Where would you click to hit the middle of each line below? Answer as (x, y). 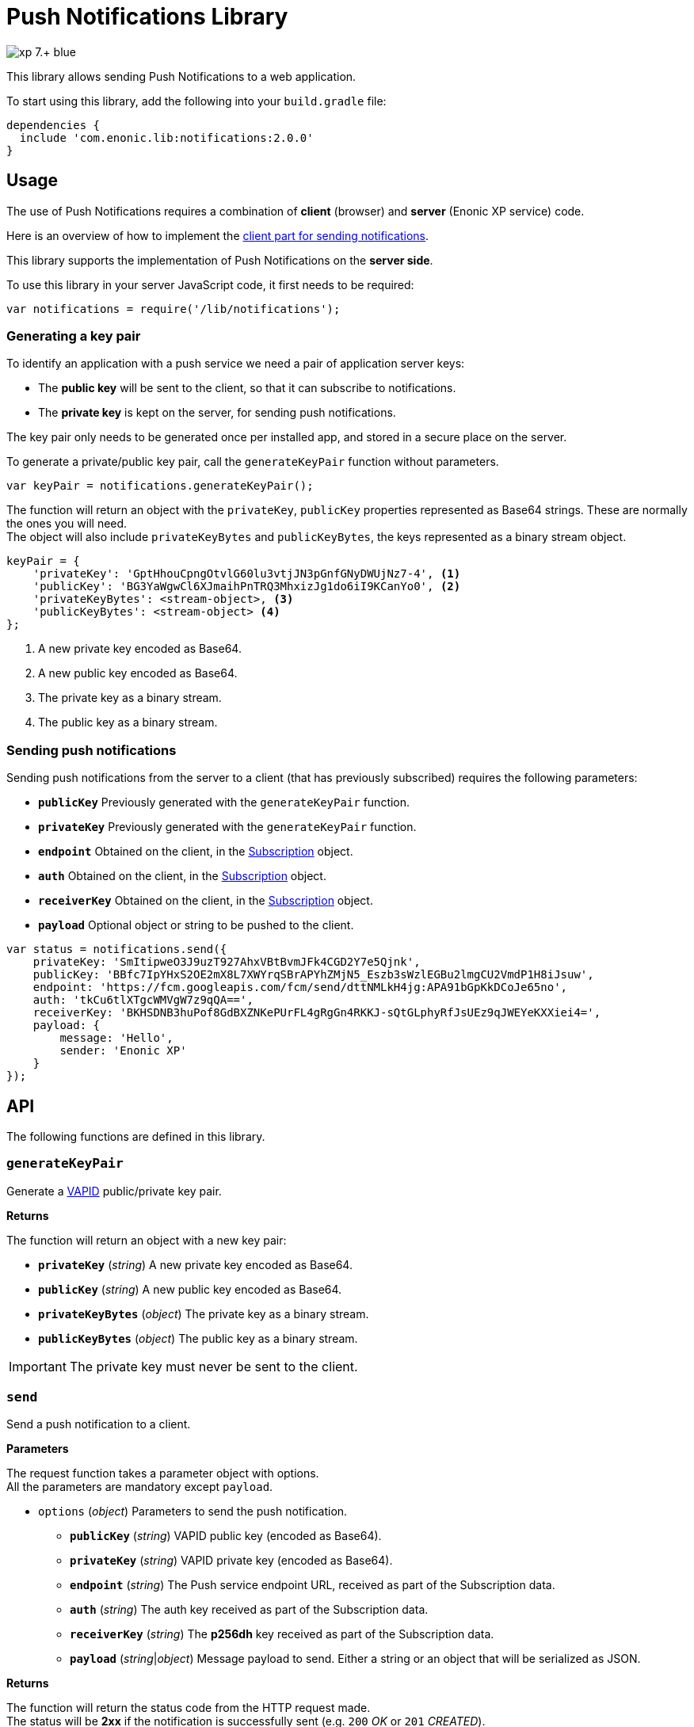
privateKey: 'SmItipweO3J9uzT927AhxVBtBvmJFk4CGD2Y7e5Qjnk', (227, 962)
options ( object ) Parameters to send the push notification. (193, 1512)
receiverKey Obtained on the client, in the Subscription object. (206, 901)
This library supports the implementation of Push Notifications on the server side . (220, 260)
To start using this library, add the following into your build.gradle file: (196, 101)
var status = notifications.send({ (117, 949)
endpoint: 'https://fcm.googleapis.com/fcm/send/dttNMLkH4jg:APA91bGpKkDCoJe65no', (300, 987)
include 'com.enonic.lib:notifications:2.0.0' (166, 137)
